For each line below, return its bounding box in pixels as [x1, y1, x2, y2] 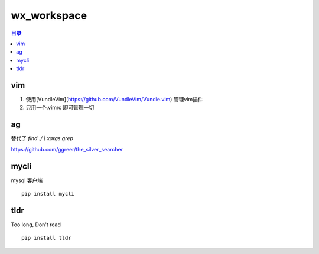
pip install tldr [21, 235, 71, 242]
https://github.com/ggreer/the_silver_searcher [11, 146, 123, 153]
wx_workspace [11, 9, 87, 22]
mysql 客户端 [11, 177, 43, 184]
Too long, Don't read [11, 221, 61, 228]
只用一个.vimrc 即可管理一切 [25, 104, 95, 111]
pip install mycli [21, 190, 75, 197]
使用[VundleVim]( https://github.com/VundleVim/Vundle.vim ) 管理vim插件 [25, 96, 203, 103]
